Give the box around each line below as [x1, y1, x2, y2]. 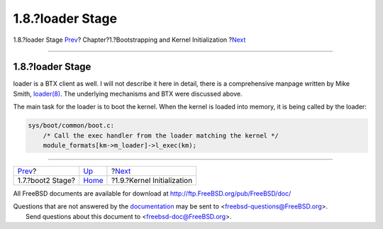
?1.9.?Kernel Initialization [111, 175, 193, 185]
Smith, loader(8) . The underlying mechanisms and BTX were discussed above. [13, 89, 243, 98]
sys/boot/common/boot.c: [28, 121, 115, 130]
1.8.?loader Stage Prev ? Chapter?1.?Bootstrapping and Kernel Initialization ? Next [13, 35, 246, 44]
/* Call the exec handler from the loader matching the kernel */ [43, 131, 279, 140]
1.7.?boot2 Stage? [17, 175, 76, 185]
